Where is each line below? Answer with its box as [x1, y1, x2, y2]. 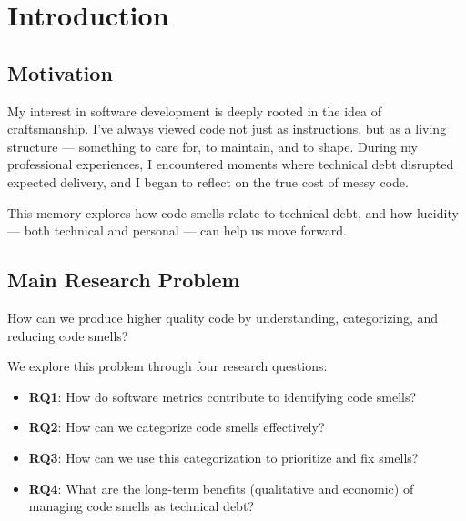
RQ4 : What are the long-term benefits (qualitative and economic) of [28, 478, 414, 497]
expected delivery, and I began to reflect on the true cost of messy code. [7, 172, 409, 191]
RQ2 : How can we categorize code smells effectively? [28, 417, 325, 436]
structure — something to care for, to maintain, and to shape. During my [7, 136, 418, 155]
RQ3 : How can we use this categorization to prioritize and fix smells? [28, 447, 419, 466]
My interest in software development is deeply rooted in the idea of [7, 101, 381, 120]
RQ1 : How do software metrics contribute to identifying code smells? [28, 386, 417, 406]
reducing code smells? [7, 326, 128, 345]
